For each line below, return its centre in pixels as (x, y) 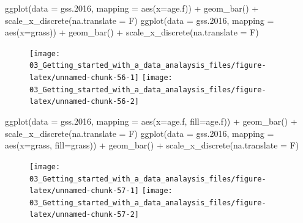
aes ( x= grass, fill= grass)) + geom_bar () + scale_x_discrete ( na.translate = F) (152, 145)
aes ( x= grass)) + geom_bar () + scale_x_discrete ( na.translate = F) (132, 32)
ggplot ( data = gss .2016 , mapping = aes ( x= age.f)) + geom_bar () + (132, 8)
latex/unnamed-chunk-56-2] (84, 102)
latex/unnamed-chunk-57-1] (84, 191)
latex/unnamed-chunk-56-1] (84, 78)
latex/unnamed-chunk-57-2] (84, 215)
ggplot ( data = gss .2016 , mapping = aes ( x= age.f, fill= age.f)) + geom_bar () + (151, 121)
